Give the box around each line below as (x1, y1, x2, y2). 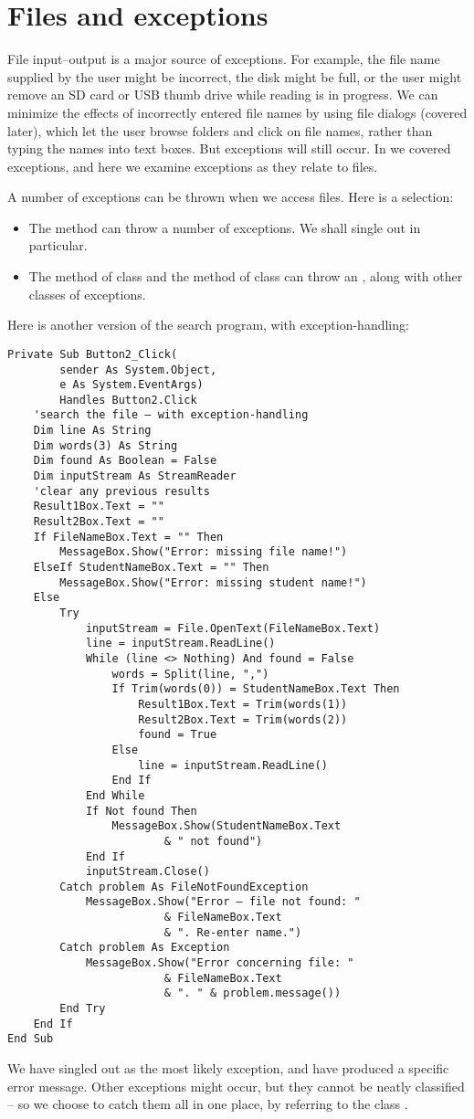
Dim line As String (33, 424, 152, 438)
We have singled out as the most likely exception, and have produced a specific (7, 1059, 449, 1078)
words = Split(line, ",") (111, 667, 269, 681)
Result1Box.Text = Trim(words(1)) (138, 697, 348, 711)
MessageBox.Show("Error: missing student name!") (59, 575, 367, 589)
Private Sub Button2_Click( (7, 347, 178, 361)
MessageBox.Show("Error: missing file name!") (59, 545, 348, 559)
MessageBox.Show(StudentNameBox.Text (111, 819, 342, 833)
